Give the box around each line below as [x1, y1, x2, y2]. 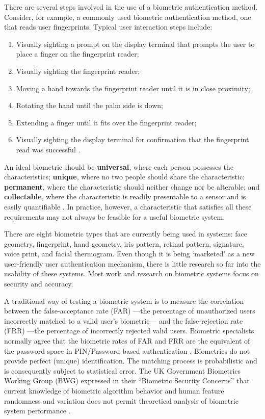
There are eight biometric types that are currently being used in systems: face [4, 228, 247, 239]
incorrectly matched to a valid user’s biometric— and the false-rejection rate [4, 315, 243, 326]
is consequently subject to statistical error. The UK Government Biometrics [4, 365, 241, 376]
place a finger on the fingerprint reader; [16, 48, 139, 59]
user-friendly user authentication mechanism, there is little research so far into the [4, 258, 261, 269]
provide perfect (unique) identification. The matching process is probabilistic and [4, 355, 257, 366]
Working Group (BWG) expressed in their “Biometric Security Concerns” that [4, 375, 250, 386]
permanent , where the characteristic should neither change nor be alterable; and [4, 181, 260, 192]
